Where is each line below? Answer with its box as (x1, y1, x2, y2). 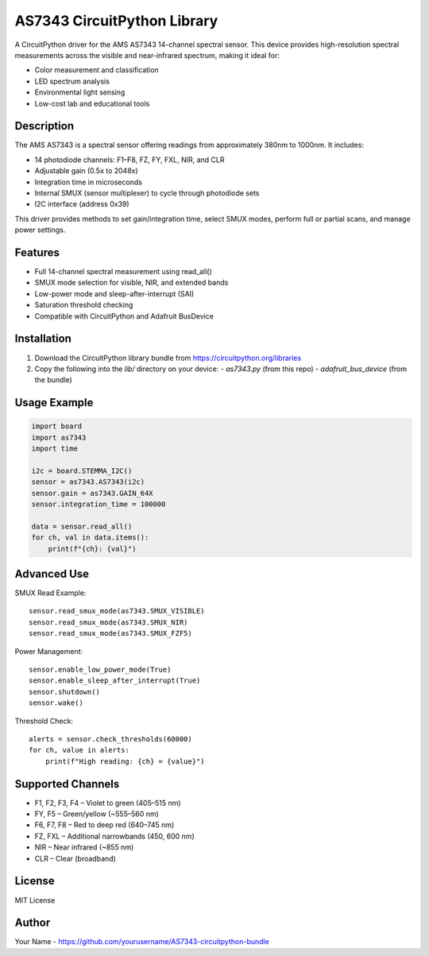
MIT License (14, 895, 56, 905)
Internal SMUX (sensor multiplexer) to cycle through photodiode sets (34, 188, 260, 198)
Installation (14, 332, 71, 346)
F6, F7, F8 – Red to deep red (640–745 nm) (34, 820, 175, 830)
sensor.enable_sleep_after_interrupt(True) (29, 676, 201, 685)
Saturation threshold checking (34, 300, 133, 310)
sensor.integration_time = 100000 (31, 500, 166, 509)
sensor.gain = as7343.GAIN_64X (31, 489, 154, 497)
